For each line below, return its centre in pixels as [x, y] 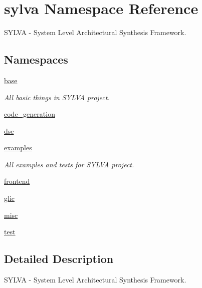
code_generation [30, 114]
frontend [17, 181]
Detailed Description [59, 259]
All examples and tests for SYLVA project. [69, 164]
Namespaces [36, 59]
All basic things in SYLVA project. [57, 97]
